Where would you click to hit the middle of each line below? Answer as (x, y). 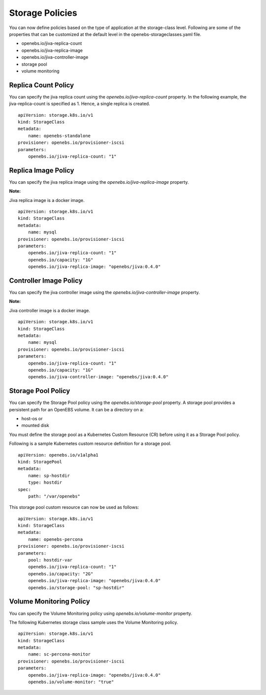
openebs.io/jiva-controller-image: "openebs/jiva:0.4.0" (98, 377)
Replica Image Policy (42, 170)
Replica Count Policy (41, 85)
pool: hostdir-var (50, 560)
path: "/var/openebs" (54, 496)
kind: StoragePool (40, 462)
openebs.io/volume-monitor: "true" (71, 682)
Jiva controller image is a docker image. (50, 310)
